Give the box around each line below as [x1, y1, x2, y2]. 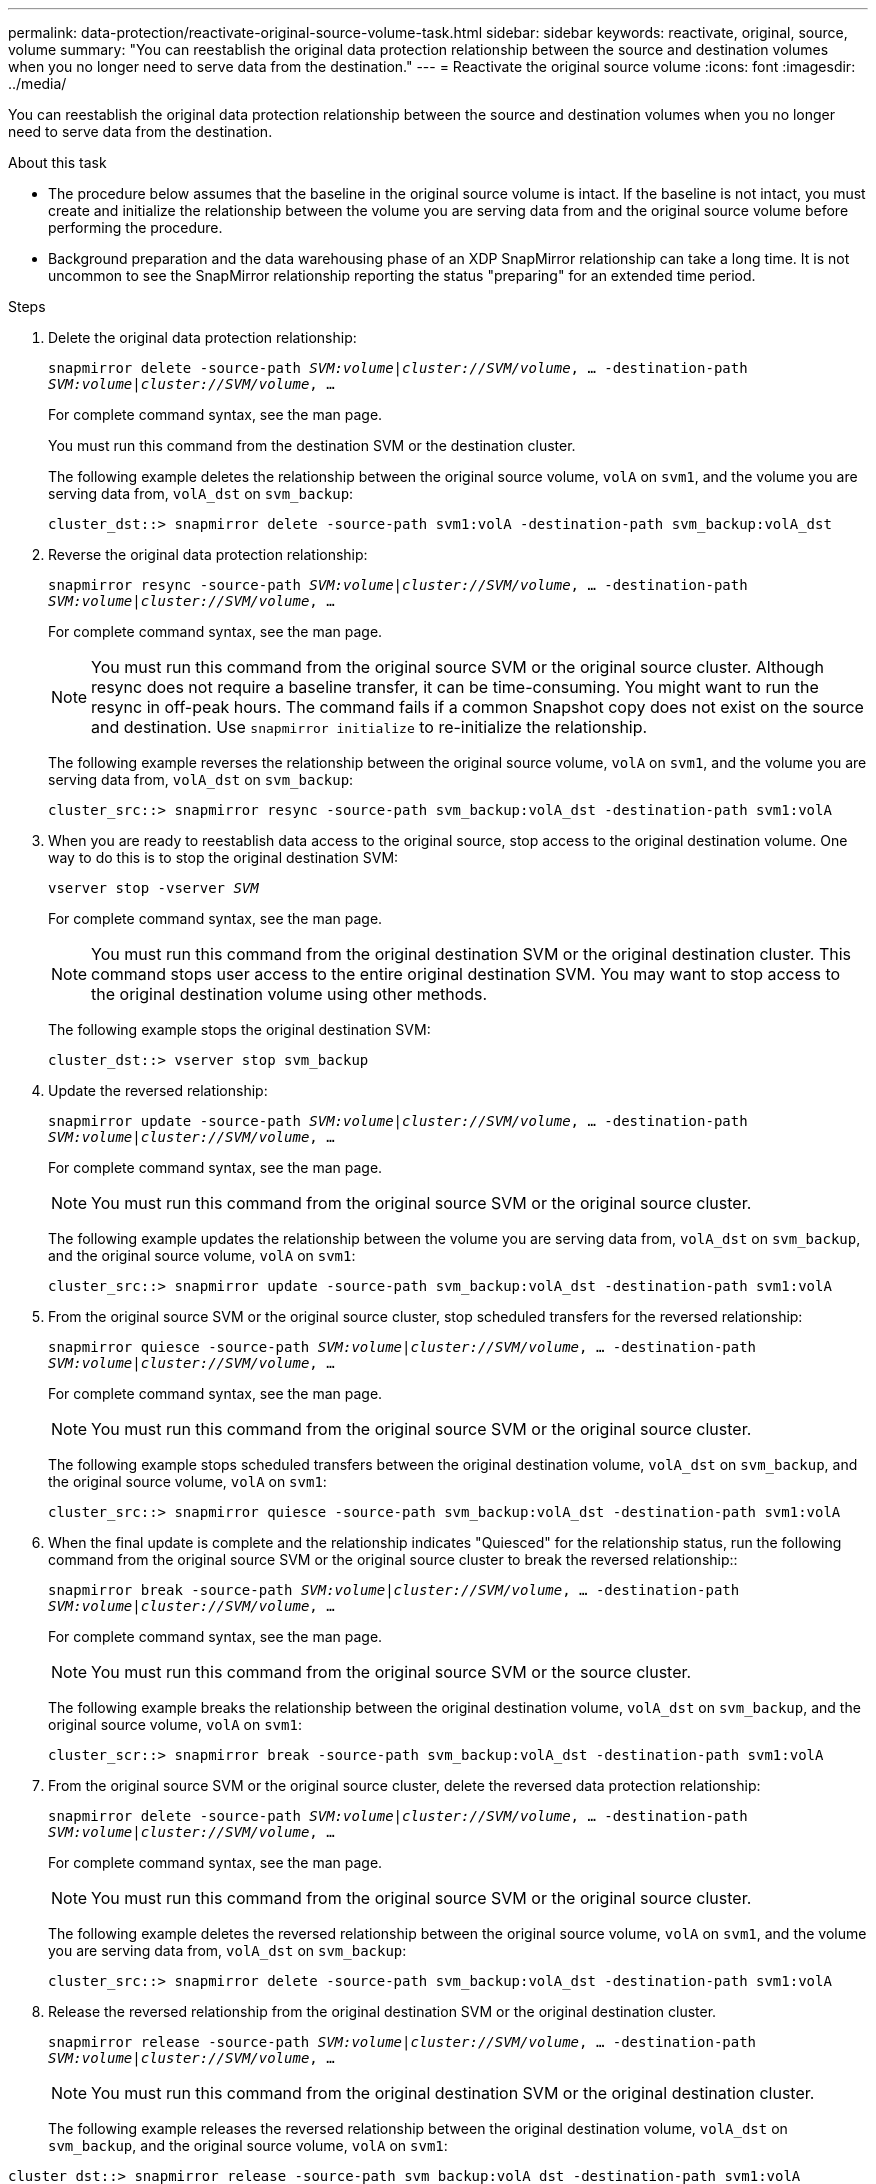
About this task [8, 154, 107, 171]
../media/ [8, 75, 67, 92]
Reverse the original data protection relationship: [48, 546, 368, 563]
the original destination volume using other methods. [91, 984, 488, 1004]
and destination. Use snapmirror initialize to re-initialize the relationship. [91, 717, 648, 737]
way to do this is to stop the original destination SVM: [48, 849, 399, 866]
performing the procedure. [48, 219, 223, 236]
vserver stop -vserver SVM [48, 880, 259, 896]
